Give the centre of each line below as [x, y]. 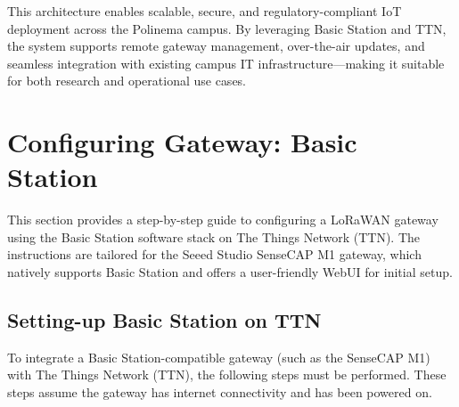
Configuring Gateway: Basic [182, 142]
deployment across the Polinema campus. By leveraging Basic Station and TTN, [227, 28]
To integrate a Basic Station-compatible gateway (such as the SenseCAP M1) [219, 357]
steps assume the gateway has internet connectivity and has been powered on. [220, 392]
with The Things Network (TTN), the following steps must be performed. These [227, 374]
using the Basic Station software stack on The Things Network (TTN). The [213, 236]
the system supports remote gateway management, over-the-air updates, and [216, 46]
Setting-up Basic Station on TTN [164, 320]
